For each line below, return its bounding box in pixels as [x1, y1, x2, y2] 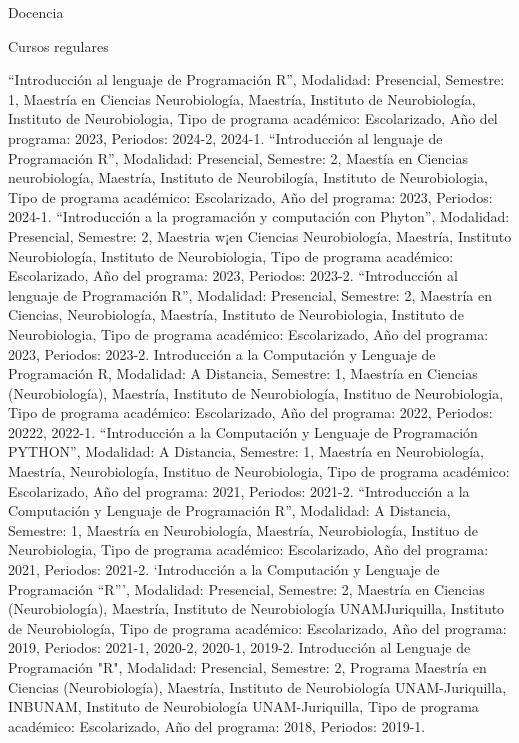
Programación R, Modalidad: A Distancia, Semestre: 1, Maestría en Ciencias [8, 363, 478, 384]
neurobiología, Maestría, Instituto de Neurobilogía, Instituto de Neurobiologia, [8, 167, 488, 188]
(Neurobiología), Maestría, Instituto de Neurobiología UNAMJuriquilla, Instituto [8, 598, 505, 619]
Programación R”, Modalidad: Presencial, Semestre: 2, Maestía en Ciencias [8, 147, 468, 168]
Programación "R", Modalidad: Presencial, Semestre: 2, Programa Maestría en [8, 657, 487, 677]
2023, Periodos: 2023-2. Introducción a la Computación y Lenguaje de [8, 343, 436, 364]
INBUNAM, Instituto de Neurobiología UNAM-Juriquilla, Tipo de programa [8, 696, 479, 717]
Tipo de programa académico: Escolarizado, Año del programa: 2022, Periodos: [8, 402, 493, 423]
